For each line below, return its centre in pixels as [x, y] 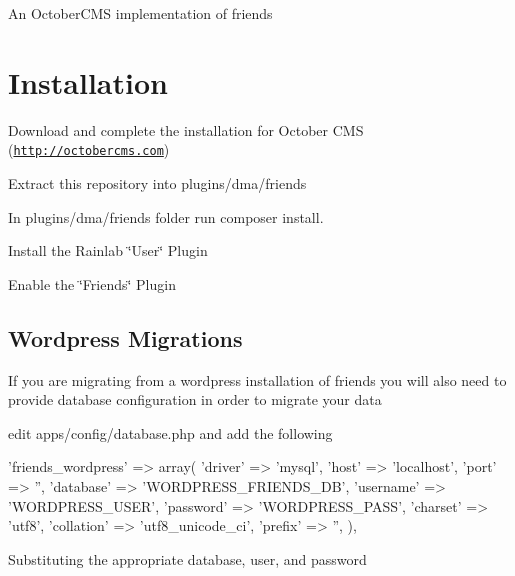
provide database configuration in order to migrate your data [195, 399]
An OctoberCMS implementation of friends [140, 13]
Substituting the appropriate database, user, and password [187, 558]
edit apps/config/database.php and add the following [170, 432]
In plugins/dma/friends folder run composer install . [166, 216]
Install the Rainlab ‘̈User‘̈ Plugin [108, 250]
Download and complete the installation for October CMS [186, 129]
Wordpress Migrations [125, 337]
